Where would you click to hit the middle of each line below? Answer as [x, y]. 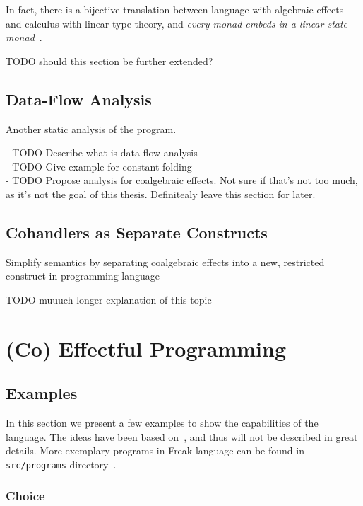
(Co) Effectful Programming [146, 348]
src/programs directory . [61, 464]
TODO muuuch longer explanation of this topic [109, 299]
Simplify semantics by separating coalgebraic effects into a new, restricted [165, 261]
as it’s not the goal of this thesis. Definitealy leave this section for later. [161, 194]
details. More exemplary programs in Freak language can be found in [155, 450]
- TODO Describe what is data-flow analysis [102, 153]
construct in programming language [83, 276]
